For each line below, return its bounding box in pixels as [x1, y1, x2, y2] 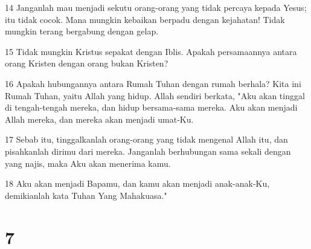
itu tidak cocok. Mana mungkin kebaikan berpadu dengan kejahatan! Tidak [5, 13, 285, 25]
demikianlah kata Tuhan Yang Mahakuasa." [5, 189, 167, 201]
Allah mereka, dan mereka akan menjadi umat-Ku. [5, 112, 194, 125]
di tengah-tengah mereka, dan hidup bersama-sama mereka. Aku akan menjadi [5, 101, 298, 114]
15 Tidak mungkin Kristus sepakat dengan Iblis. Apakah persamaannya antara [5, 45, 297, 57]
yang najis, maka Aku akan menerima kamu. [5, 157, 171, 169]
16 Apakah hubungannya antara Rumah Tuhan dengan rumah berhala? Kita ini [5, 77, 301, 89]
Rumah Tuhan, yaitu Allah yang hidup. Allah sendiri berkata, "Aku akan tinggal [5, 89, 305, 102]
